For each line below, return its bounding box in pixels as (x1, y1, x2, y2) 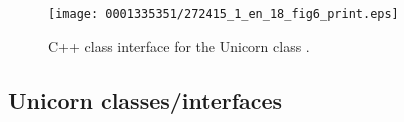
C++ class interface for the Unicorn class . (48, 35, 310, 56)
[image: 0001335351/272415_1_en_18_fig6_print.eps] (48, 7, 399, 21)
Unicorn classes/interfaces (8, 84, 283, 115)
